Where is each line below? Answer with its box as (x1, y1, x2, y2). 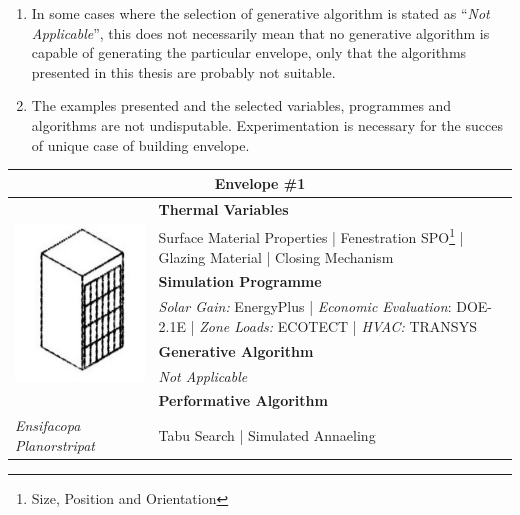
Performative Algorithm (158, 390, 328, 411)
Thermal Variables (158, 198, 289, 219)
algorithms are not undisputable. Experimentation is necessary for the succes (31, 114, 503, 135)
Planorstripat (15, 434, 95, 455)
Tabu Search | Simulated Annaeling (158, 425, 376, 446)
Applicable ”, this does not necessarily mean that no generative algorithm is (31, 22, 490, 43)
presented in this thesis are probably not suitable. (31, 61, 336, 82)
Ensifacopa (15, 415, 81, 436)
